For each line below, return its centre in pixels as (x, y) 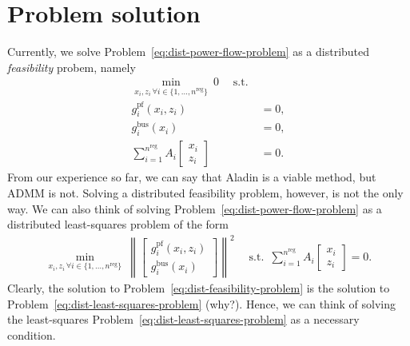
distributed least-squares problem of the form (118, 224)
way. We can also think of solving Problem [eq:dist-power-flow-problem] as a (195, 208)
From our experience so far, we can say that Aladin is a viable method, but (192, 177)
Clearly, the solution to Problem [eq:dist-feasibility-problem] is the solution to (199, 288)
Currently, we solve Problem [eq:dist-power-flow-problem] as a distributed (189, 52)
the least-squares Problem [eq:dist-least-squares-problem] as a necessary (183, 319)
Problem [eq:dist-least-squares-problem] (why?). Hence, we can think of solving (202, 303)
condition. (32, 335)
